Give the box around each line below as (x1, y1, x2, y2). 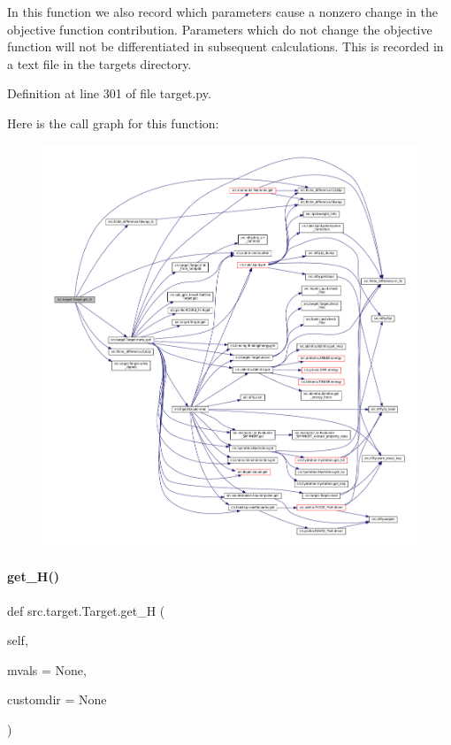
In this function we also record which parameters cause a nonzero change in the (7, 3, 438, 20)
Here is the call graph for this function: (7, 113, 219, 132)
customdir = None (7, 690, 107, 709)
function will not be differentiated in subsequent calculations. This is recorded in (7, 37, 444, 56)
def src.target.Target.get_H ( (7, 601, 165, 619)
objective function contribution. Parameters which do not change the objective (7, 19, 432, 38)
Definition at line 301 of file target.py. (7, 84, 211, 103)
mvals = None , (7, 660, 87, 679)
